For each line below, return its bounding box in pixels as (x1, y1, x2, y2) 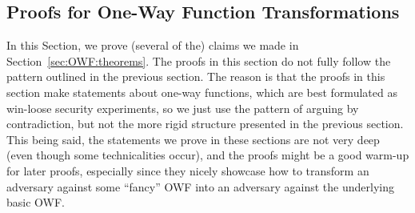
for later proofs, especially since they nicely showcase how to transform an (6, 162, 369, 179)
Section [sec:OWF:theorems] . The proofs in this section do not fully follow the (6, 52, 391, 69)
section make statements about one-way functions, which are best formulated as (6, 83, 397, 100)
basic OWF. (6, 194, 65, 211)
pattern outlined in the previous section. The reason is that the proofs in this (6, 68, 385, 85)
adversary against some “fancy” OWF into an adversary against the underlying (6, 178, 394, 195)
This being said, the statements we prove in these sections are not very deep (6, 131, 380, 147)
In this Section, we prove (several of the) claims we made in (6, 37, 299, 54)
